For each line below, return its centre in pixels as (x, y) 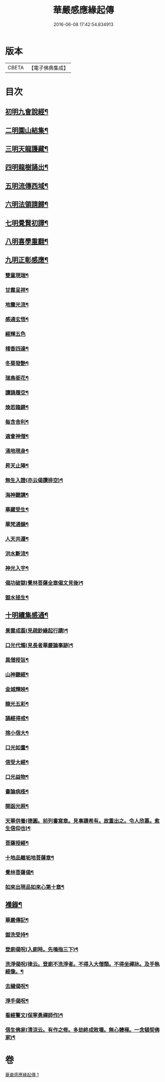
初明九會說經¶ (27, 112)
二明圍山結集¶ (27, 130)
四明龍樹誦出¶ (27, 167)
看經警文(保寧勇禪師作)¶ (34, 1015)
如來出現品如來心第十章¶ (35, 887)
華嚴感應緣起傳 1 (22, 1075)
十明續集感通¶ (27, 615)
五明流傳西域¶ (27, 186)
